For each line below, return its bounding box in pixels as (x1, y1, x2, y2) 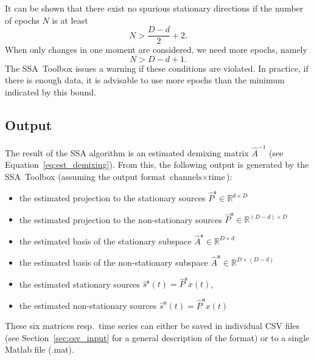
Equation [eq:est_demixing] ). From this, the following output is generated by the (5, 158, 309, 171)
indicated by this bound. (5, 86, 96, 99)
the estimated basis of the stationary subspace (19, 234, 192, 247)
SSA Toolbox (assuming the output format (5, 170, 166, 182)
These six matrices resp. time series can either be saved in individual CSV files (5, 319, 300, 332)
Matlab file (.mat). (5, 343, 74, 356)
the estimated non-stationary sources (19, 299, 157, 311)
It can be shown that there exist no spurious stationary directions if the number (5, 2, 304, 14)
